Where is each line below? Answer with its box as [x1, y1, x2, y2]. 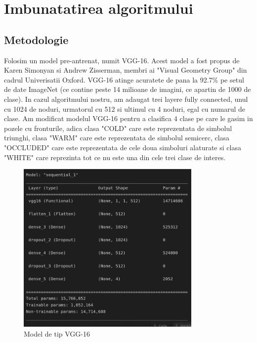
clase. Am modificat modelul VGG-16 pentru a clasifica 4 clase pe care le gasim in [4, 113, 253, 124]
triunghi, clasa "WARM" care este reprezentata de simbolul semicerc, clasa [4, 132, 230, 143]
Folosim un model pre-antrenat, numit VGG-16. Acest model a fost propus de [4, 55, 240, 65]
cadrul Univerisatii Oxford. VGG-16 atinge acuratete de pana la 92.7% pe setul [4, 74, 244, 85]
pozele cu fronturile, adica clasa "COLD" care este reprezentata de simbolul [4, 123, 232, 133]
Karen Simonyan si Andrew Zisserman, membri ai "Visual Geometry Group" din [4, 65, 247, 75]
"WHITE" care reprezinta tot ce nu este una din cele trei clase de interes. [4, 152, 226, 162]
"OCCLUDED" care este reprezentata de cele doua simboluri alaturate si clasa [4, 142, 241, 152]
